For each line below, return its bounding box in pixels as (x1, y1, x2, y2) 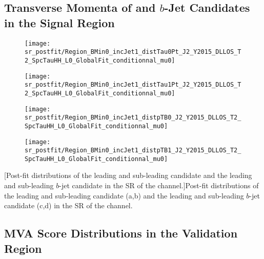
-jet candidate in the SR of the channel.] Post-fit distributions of (59, 180, 259, 191)
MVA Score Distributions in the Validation (4, 225, 238, 241)
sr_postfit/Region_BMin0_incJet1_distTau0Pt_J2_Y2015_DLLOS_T (25, 48, 241, 56)
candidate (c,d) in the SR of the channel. (4, 200, 133, 211)
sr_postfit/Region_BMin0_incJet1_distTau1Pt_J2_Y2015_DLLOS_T (25, 81, 241, 89)
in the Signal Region (4, 14, 115, 30)
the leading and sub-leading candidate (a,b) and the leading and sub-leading (4, 190, 244, 201)
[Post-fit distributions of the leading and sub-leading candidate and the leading (4, 170, 252, 181)
